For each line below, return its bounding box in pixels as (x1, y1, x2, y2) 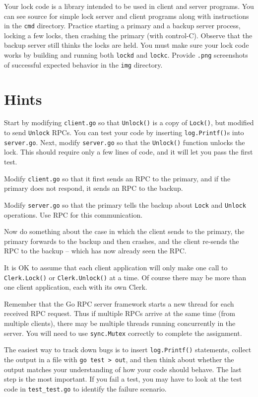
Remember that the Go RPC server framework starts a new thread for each (4, 298, 234, 309)
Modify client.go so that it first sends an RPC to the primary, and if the (4, 173, 231, 183)
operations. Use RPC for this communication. (4, 209, 143, 220)
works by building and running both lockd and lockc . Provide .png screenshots (4, 50, 248, 60)
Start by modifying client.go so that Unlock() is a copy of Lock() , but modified (4, 117, 254, 128)
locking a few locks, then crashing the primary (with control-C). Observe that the (4, 30, 253, 40)
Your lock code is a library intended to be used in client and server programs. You (4, 1, 254, 11)
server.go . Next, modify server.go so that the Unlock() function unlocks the (4, 137, 245, 147)
